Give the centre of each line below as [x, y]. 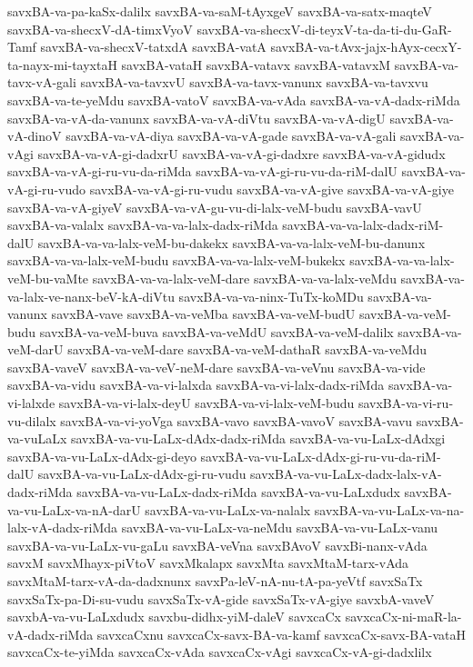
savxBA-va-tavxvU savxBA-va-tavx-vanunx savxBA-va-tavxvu [254, 82]
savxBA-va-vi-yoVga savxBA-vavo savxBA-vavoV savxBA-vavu [236, 420]
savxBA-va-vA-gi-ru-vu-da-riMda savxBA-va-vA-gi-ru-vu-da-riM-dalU [202, 171]
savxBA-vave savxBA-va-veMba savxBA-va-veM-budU [203, 314]
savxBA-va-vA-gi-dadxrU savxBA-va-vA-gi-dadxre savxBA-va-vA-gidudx [242, 153]
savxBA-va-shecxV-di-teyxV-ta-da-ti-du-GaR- [324, 29]
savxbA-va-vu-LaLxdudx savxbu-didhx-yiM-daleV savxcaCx [174, 617]
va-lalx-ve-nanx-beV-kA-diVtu [91, 296]
